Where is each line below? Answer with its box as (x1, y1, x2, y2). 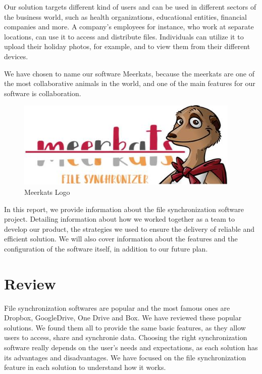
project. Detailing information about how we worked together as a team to (4, 214, 235, 224)
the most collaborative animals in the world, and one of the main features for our (4, 78, 255, 89)
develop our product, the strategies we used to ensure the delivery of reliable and (4, 223, 254, 234)
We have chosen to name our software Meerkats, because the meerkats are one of (4, 68, 254, 78)
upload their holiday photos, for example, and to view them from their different (4, 41, 250, 52)
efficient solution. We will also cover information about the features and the (4, 233, 238, 244)
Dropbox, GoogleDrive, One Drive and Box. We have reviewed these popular (4, 312, 242, 323)
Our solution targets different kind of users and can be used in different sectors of (4, 2, 256, 12)
